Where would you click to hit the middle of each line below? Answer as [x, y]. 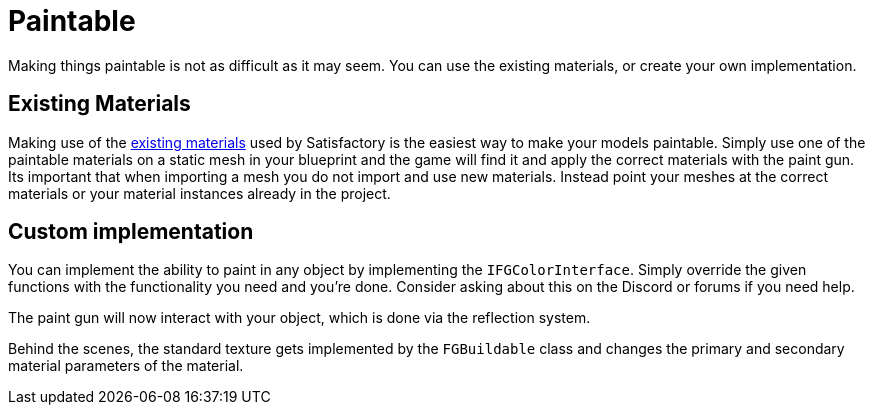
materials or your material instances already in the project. [199, 193]
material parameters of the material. [126, 366]
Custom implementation [131, 232]
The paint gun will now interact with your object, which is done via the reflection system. [299, 318]
